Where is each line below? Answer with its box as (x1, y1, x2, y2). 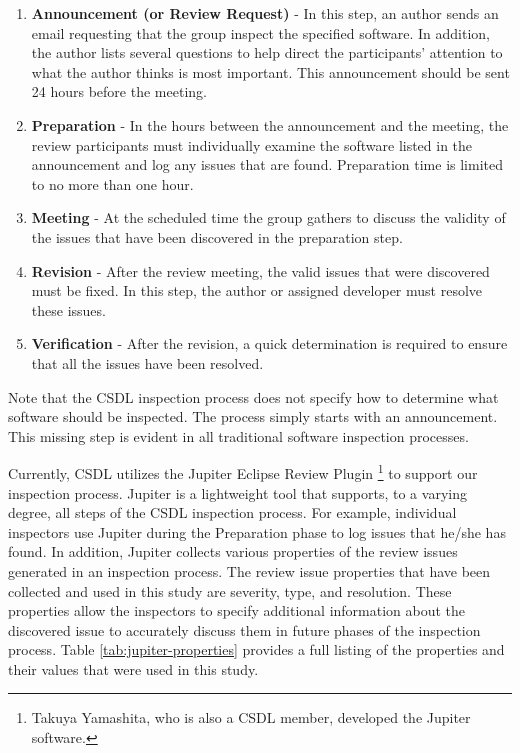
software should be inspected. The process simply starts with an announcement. (8, 406, 498, 427)
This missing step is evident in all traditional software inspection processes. (8, 425, 469, 446)
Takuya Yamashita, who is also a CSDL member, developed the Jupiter (31, 707, 471, 728)
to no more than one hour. (31, 173, 194, 194)
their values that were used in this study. (8, 658, 259, 679)
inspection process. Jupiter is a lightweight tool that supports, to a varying (8, 482, 467, 503)
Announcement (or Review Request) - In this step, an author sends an (31, 3, 499, 23)
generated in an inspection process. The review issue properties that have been (8, 560, 491, 581)
